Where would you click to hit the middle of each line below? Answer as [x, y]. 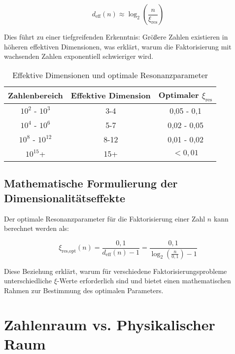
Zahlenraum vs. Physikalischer [110, 324]
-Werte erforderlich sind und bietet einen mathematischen [144, 281]
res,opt [69, 251]
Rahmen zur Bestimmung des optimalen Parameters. [84, 290]
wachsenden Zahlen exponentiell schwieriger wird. [79, 56]
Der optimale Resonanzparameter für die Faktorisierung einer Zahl [105, 218]
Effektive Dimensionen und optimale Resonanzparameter [110, 75]
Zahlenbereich [35, 95]
